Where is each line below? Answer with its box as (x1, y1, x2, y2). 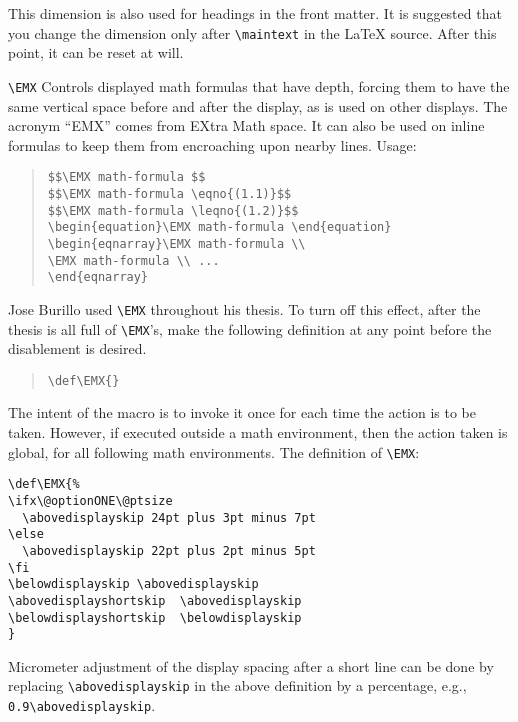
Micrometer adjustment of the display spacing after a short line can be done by (8, 655, 494, 676)
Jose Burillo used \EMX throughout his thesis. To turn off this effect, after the (8, 298, 481, 319)
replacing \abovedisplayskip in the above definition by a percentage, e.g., (8, 675, 467, 696)
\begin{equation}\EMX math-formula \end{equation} (47, 220, 392, 235)
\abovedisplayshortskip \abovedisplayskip (8, 593, 302, 608)
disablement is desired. (8, 338, 147, 359)
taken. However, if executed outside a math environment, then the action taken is (8, 422, 508, 443)
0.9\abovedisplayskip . (8, 695, 156, 716)
